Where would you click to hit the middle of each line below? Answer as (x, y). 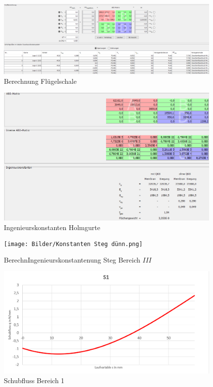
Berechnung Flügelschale (40, 81)
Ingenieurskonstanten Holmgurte (52, 227)
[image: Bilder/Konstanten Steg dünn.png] (73, 244)
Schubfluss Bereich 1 (34, 380)
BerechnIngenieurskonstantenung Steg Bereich (72, 259)
